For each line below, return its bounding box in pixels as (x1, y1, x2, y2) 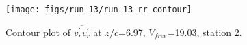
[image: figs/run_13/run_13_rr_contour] (5, 5, 192, 14)
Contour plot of (5, 25, 70, 39)
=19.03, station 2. (167, 25, 242, 39)
